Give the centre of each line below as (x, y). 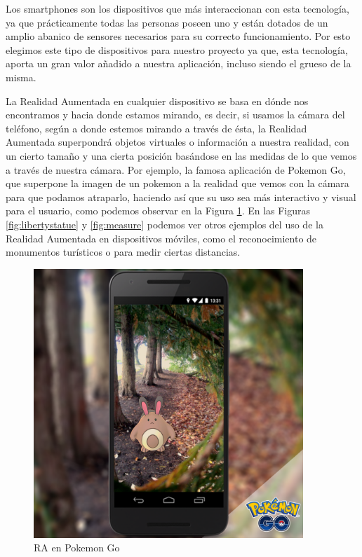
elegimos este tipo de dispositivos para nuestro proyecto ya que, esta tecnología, (177, 49)
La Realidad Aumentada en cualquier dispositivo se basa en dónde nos (157, 101)
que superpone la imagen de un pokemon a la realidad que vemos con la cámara (177, 183)
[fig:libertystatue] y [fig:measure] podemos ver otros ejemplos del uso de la (165, 224)
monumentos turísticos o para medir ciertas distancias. (123, 252)
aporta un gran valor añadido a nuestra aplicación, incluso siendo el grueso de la (179, 63)
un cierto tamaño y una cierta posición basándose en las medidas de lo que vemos (181, 155)
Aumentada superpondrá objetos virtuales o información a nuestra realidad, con (177, 142)
